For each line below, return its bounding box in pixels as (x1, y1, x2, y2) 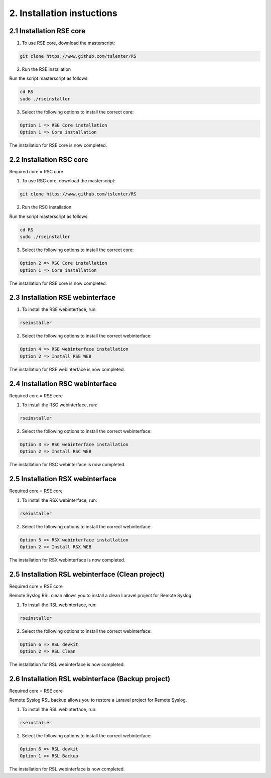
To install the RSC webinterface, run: (22, 402, 98, 408)
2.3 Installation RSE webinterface (9, 293, 116, 302)
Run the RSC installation (22, 204, 72, 210)
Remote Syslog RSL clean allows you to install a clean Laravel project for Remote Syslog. (9, 593, 193, 599)
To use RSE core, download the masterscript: (22, 40, 115, 46)
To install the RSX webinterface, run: (22, 497, 97, 503)
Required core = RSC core (9, 169, 64, 175)
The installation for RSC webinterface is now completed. (9, 462, 125, 468)
